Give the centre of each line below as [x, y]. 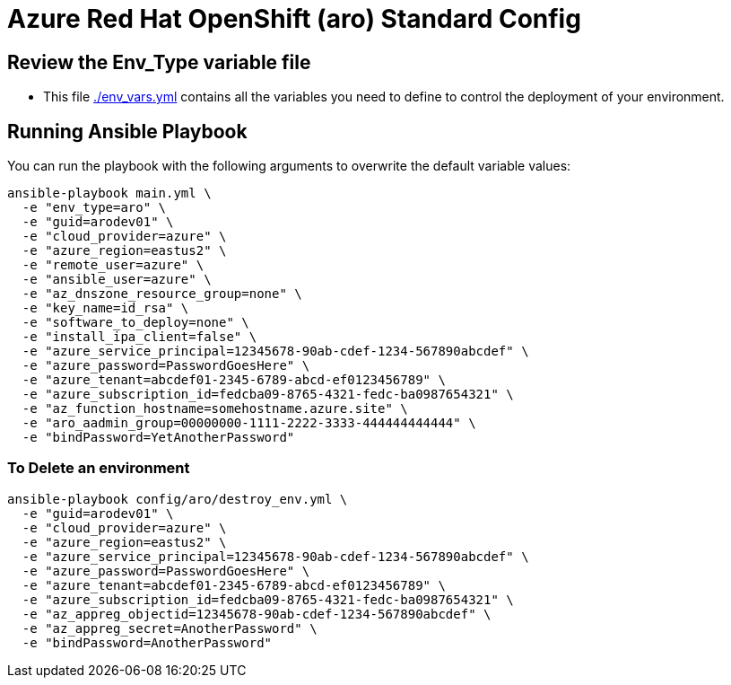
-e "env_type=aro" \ [94, 208]
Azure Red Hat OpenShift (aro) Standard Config [294, 19]
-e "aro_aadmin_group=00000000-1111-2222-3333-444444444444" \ [249, 423]
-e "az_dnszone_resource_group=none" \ [162, 294]
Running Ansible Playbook [127, 131]
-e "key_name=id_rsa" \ [105, 308]
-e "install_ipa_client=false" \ [139, 337]
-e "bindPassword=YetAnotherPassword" [158, 438]
